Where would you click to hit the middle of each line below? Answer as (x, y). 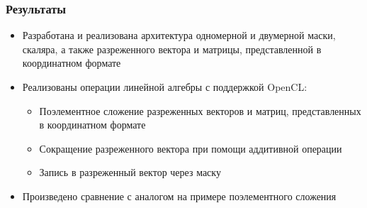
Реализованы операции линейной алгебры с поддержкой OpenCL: (165, 87)
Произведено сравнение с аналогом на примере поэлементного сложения (179, 196)
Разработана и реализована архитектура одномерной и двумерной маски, (179, 35)
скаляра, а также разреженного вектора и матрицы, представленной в (172, 49)
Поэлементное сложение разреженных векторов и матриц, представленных (200, 110)
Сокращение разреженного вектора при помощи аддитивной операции (191, 148)
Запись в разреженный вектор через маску (130, 172)
